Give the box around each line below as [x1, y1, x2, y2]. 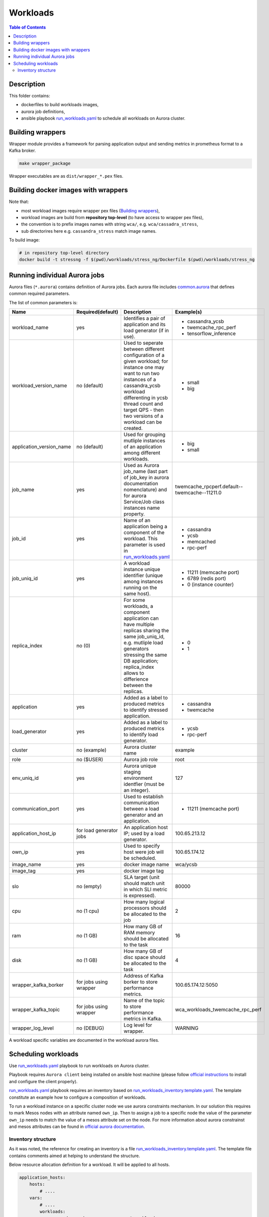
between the [123, 682, 152, 689]
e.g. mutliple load [123, 639, 164, 646]
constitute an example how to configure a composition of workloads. [9, 1094, 147, 1100]
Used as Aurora [123, 462, 160, 469]
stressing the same [123, 651, 168, 658]
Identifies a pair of [123, 315, 166, 322]
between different [123, 346, 165, 352]
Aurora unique [123, 762, 156, 769]
